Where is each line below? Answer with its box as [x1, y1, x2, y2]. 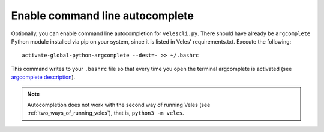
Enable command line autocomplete [11, 9, 194, 22]
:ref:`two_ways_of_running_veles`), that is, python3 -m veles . [27, 109, 184, 116]
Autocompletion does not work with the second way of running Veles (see [27, 101, 211, 108]
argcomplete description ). [11, 73, 76, 81]
